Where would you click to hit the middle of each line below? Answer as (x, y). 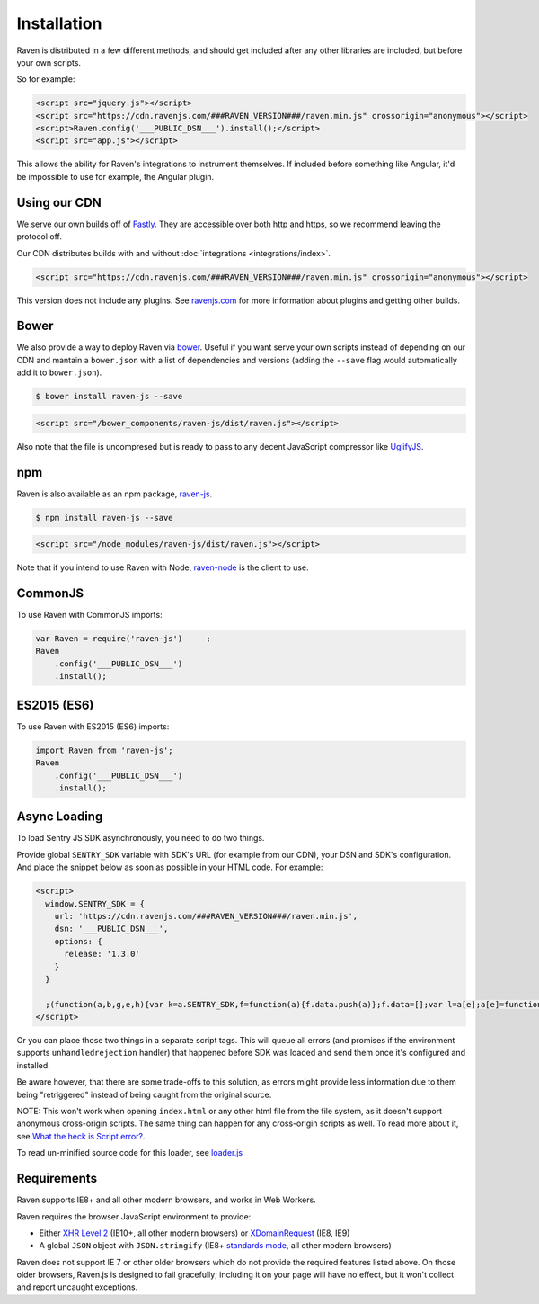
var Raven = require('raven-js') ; (123, 639)
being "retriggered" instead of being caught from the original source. (144, 1094)
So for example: (46, 79)
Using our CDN (59, 202)
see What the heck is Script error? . (81, 1136)
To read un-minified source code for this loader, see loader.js (130, 1153)
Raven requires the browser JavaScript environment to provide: (134, 1216)
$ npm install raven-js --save (105, 518)
